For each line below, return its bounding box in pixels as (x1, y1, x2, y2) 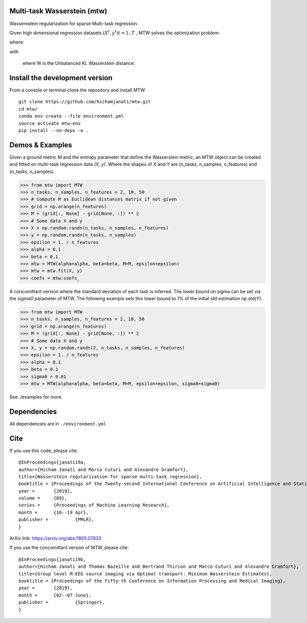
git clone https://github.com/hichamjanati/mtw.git (18, 99, 151, 105)
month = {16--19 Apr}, (18, 509, 89, 515)
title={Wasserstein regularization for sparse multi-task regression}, (18, 474, 202, 479)
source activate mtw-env (18, 120, 81, 126)
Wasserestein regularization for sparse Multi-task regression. (9, 20, 139, 27)
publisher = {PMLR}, (18, 517, 95, 523)
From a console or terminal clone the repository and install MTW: (9, 87, 146, 93)
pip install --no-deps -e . (18, 127, 89, 133)
